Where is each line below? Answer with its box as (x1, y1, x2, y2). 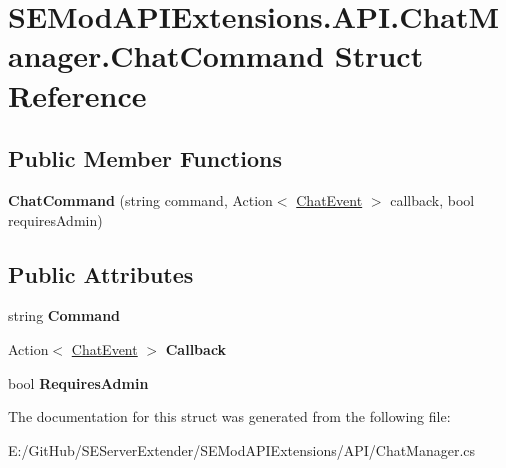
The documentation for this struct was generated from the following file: (8, 406, 451, 427)
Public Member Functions (8, 143, 282, 174)
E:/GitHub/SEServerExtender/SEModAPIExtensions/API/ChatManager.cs (8, 439, 476, 460)
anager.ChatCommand (8, 35, 325, 76)
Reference (8, 74, 147, 115)
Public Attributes (8, 258, 194, 289)
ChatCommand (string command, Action (8, 189, 273, 210)
